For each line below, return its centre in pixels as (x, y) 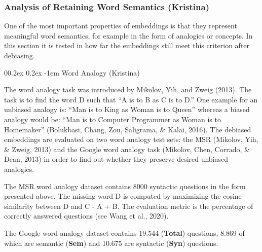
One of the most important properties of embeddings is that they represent (121, 26)
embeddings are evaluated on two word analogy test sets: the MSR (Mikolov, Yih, (131, 139)
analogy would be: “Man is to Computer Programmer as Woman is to (113, 119)
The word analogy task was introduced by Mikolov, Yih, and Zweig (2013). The (128, 89)
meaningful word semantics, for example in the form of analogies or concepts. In (128, 35)
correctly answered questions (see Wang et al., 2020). (86, 216)
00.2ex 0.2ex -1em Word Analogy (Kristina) (72, 72)
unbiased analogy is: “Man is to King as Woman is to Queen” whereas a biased (127, 109)
